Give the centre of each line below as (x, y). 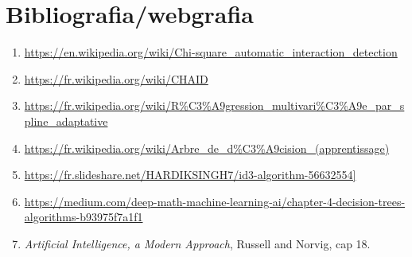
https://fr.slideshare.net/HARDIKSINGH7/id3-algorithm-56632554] (190, 175)
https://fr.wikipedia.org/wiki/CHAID (116, 78)
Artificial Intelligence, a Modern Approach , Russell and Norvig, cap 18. (197, 243)
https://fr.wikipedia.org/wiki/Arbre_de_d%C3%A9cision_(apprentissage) (207, 148)
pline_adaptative (66, 121)
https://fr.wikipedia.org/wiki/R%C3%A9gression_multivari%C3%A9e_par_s (214, 105)
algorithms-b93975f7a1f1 (84, 217)
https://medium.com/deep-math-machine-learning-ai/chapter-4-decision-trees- (215, 201)
